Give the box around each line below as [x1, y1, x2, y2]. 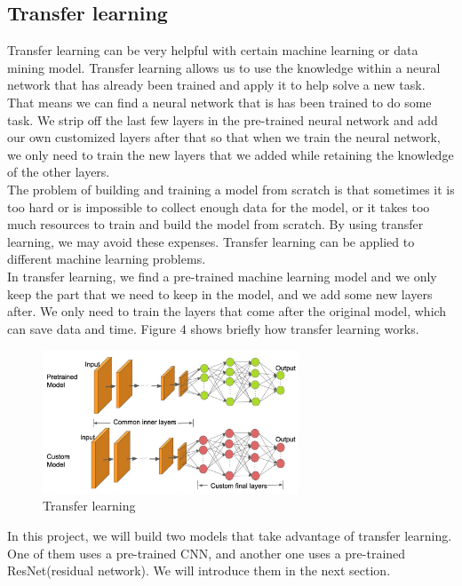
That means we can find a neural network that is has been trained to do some [7, 92, 432, 111]
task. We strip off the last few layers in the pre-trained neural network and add [7, 110, 438, 129]
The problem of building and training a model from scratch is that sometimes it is [7, 179, 455, 198]
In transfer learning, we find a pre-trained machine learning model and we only [7, 266, 437, 285]
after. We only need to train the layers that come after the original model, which [7, 302, 447, 321]
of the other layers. [7, 162, 110, 181]
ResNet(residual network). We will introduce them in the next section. [7, 561, 391, 580]
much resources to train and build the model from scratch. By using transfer [7, 215, 424, 234]
